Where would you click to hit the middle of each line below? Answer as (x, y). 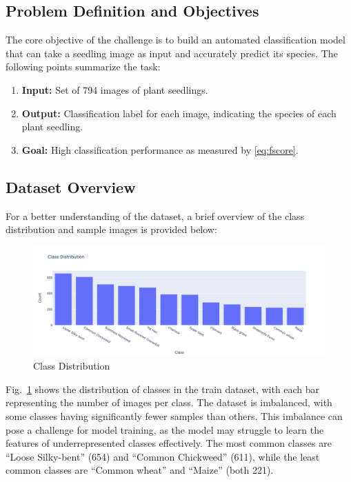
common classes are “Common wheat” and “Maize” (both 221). (140, 470)
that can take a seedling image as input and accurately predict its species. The (172, 53)
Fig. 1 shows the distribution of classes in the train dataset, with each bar (163, 389)
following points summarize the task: (83, 67)
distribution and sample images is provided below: (111, 229)
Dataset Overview (71, 187)
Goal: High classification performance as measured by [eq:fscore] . (160, 149)
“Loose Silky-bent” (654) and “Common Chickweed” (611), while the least (163, 456)
